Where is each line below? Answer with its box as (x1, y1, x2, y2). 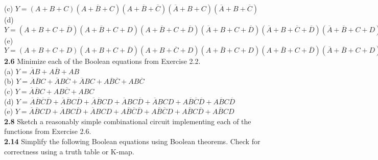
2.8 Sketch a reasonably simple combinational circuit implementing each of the (4, 116, 251, 126)
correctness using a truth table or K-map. (4, 146, 134, 156)
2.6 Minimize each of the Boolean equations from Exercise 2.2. (4, 56, 201, 66)
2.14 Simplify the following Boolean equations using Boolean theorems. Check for (4, 135, 261, 146)
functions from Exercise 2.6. (4, 126, 91, 136)
